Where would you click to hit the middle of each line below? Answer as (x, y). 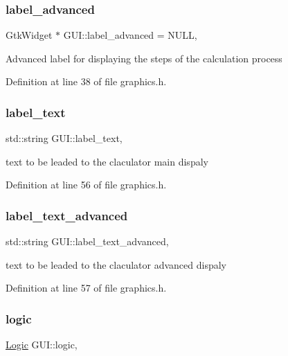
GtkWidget (29, 35)
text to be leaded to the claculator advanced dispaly (116, 264)
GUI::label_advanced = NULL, (130, 35)
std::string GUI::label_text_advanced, (87, 241)
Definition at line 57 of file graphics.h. (86, 288)
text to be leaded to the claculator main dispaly (107, 161)
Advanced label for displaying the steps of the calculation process (144, 58)
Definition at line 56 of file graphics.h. (86, 185)
